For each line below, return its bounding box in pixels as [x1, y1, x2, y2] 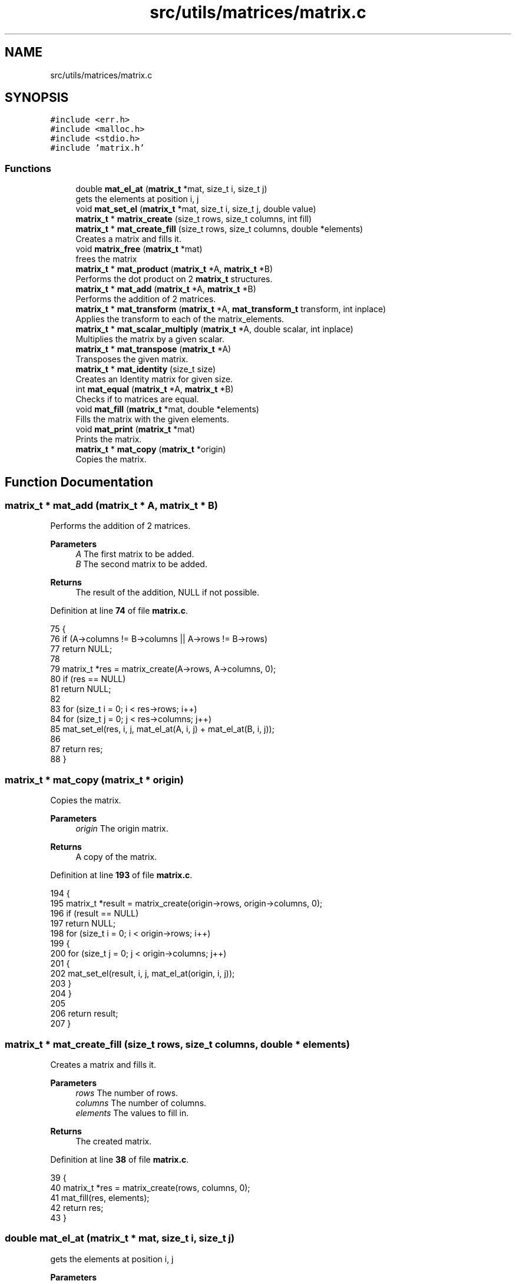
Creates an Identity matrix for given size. [75, 374, 233, 385]
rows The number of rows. [75, 1087, 178, 1098]
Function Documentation [5, 474, 153, 489]
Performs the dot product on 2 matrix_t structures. [75, 274, 273, 284]
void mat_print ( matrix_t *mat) [75, 424, 196, 435]
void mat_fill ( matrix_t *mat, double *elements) [75, 404, 259, 415]
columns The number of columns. [75, 1097, 207, 1108]
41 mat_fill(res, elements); [50, 1192, 150, 1203]
